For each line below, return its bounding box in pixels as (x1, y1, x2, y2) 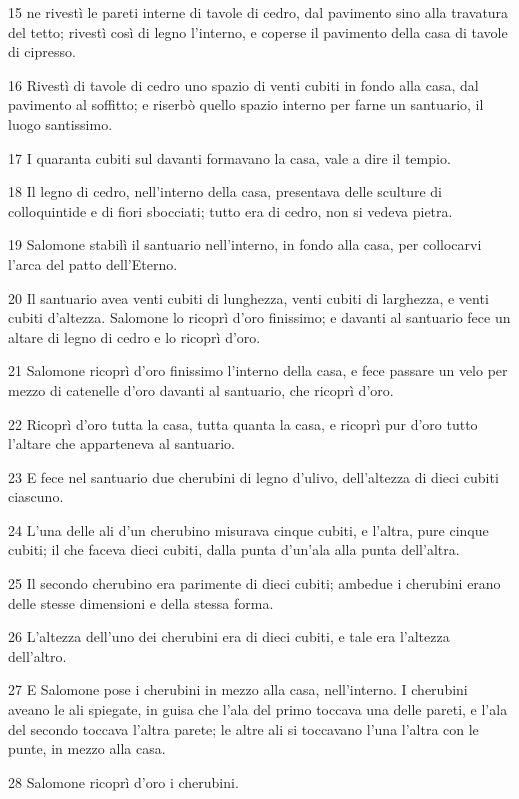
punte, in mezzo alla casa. (8, 738, 166, 759)
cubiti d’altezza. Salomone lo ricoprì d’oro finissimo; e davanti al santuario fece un (8, 307, 511, 328)
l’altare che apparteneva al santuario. (8, 433, 235, 454)
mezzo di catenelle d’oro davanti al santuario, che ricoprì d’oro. (8, 379, 394, 400)
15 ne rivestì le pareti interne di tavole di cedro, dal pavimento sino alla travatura (8, 2, 509, 22)
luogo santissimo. (8, 113, 113, 134)
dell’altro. (8, 645, 67, 666)
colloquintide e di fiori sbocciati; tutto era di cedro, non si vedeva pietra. (8, 200, 453, 221)
